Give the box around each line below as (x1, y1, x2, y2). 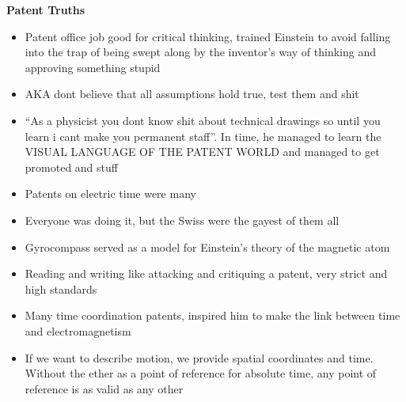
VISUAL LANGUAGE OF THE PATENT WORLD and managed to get (25, 143, 380, 160)
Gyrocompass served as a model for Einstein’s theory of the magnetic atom (25, 238, 390, 255)
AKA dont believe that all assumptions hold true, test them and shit (25, 85, 359, 102)
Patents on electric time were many (25, 185, 196, 202)
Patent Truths (6, 2, 85, 17)
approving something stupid (25, 59, 161, 75)
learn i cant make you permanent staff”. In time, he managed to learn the (25, 127, 381, 144)
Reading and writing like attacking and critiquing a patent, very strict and (25, 265, 388, 282)
